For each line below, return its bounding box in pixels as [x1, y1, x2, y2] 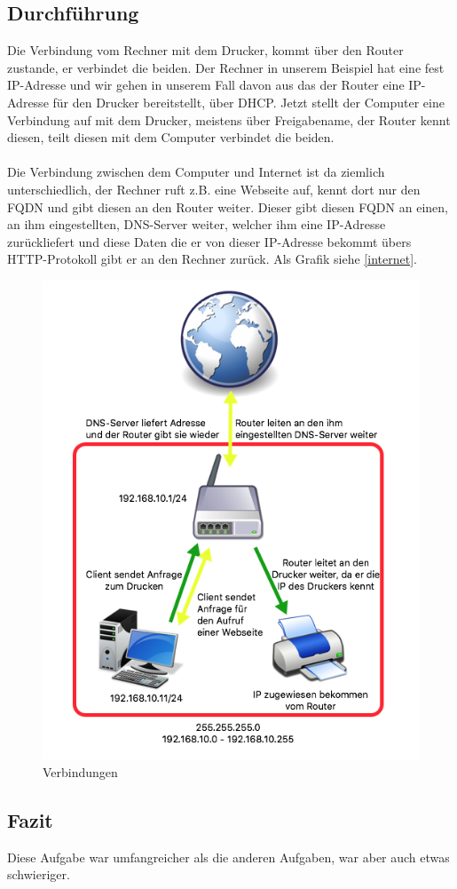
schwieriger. [7, 865, 70, 884]
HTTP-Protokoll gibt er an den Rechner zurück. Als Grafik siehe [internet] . [7, 250, 417, 268]
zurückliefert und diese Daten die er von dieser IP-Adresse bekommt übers [7, 232, 412, 250]
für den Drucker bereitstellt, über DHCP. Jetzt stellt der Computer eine [52, 92, 445, 111]
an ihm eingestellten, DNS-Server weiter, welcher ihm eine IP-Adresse [7, 215, 386, 234]
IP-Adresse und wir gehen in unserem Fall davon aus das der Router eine [7, 75, 405, 94]
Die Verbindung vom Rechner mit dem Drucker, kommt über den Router [7, 41, 404, 60]
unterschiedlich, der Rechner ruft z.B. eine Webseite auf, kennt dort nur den [7, 179, 421, 198]
